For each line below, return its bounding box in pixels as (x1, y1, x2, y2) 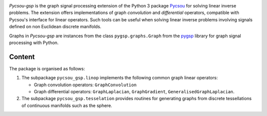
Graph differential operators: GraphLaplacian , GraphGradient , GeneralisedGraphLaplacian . (34, 89, 235, 95)
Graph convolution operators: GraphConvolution (34, 82, 137, 88)
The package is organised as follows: (9, 65, 85, 71)
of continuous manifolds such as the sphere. (21, 102, 112, 109)
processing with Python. (9, 40, 59, 46)
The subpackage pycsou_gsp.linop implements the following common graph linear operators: (21, 75, 218, 81)
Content (9, 53, 35, 61)
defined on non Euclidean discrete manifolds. (9, 24, 101, 30)
